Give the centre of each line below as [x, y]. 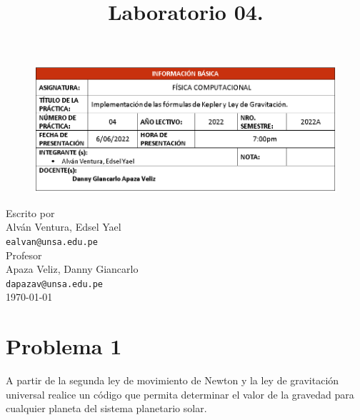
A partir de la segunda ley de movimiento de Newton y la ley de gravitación [172, 380]
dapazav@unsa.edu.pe [55, 284]
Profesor [24, 255]
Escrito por [30, 212]
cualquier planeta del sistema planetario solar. [106, 408]
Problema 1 [64, 346]
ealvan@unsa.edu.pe [52, 242]
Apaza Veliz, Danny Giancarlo [72, 269]
